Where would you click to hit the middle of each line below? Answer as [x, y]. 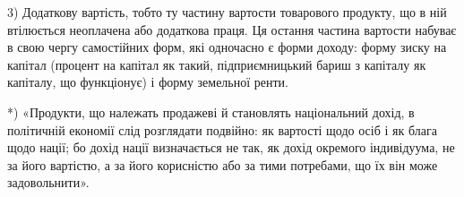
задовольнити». [48, 182]
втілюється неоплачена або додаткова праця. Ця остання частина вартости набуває [232, 29]
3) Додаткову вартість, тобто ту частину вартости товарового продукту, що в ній [227, 12]
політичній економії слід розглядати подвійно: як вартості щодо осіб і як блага [222, 129]
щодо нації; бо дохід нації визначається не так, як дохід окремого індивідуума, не [231, 147]
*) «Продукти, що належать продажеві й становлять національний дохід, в [211, 111]
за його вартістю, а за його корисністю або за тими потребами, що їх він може [223, 164]
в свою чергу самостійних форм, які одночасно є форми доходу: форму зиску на [227, 47]
